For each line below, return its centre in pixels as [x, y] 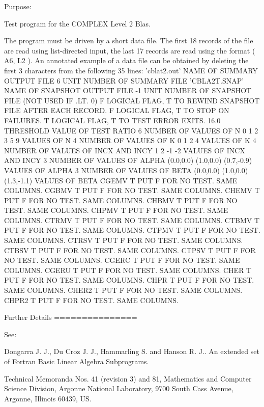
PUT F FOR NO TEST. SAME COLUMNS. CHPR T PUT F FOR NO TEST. [129, 280]
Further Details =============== [71, 317]
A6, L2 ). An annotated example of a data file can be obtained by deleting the [126, 60]
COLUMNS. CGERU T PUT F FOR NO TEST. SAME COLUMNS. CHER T [128, 270]
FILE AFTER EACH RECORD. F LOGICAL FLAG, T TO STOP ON [117, 110]
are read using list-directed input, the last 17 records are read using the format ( [130, 50]
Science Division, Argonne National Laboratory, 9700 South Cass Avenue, [119, 388]
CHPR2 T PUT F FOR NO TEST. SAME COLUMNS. [91, 300]
